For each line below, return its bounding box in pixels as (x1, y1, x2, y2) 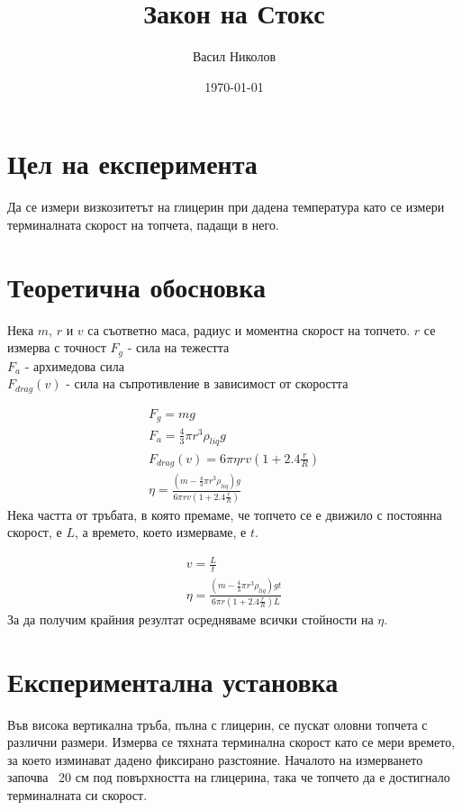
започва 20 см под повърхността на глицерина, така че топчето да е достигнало (7, 768, 450, 787)
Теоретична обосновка (7, 268, 266, 305)
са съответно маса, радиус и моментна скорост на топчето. (87, 320, 411, 339)
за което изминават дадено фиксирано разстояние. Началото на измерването (7, 750, 423, 769)
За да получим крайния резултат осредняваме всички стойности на (7, 609, 374, 628)
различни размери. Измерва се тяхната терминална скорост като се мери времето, (7, 733, 456, 751)
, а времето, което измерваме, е (74, 523, 247, 542)
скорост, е (7, 523, 62, 542)
